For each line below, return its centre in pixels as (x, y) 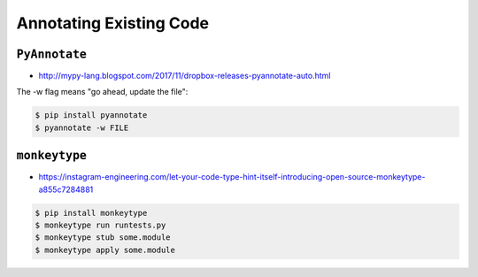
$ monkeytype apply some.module (105, 250)
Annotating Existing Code (113, 23)
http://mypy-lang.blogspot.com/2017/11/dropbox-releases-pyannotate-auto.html (185, 76)
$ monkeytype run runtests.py (100, 225)
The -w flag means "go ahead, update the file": (102, 92)
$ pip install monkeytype (91, 213)
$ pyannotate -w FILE (82, 127)
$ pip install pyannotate (91, 115)
